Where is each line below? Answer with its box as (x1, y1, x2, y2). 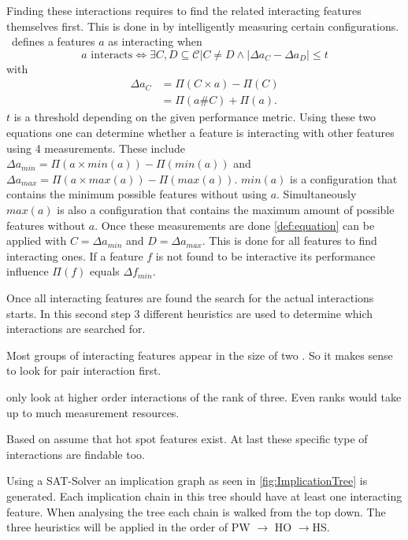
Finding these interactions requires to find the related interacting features (6, 2, 362, 18)
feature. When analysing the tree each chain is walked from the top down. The (6, 503, 386, 520)
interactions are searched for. (6, 320, 146, 337)
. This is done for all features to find (202, 232, 377, 249)
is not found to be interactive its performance (155, 247, 376, 264)
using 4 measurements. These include (6, 139, 186, 156)
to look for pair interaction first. (6, 362, 161, 379)
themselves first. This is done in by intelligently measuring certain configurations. (6, 17, 399, 34)
